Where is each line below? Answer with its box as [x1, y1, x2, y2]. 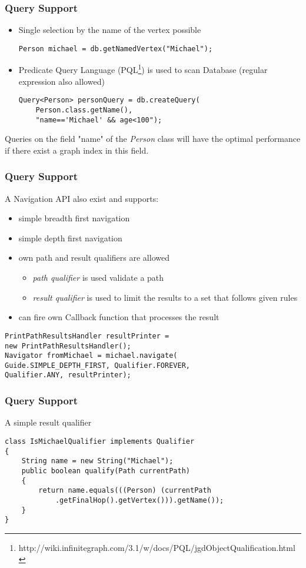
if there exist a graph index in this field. [5, 144, 149, 156]
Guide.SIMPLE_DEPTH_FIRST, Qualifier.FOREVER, [5, 361, 190, 370]
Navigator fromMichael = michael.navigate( [5, 351, 178, 360]
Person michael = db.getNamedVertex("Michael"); [18, 44, 213, 53]
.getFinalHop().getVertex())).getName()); [55, 496, 224, 504]
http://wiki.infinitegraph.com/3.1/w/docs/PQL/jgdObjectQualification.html [18, 541, 295, 553]
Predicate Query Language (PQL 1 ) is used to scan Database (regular [18, 62, 268, 76]
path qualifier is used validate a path [32, 271, 164, 284]
